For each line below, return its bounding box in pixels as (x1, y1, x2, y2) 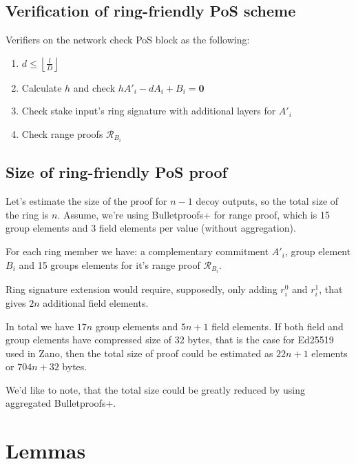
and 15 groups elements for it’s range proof (19, 257, 200, 272)
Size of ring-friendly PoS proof (6, 161, 227, 183)
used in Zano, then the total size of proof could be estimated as (6, 345, 273, 360)
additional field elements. (43, 295, 149, 310)
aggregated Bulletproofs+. (6, 396, 116, 410)
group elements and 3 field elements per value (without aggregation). (6, 221, 296, 235)
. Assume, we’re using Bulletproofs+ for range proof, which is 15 (57, 207, 330, 221)
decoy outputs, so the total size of (196, 194, 339, 208)
